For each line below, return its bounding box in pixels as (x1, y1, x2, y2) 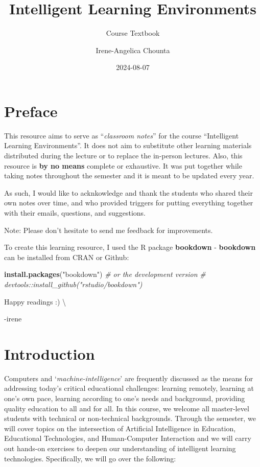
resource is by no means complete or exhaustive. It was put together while (4, 160, 242, 171)
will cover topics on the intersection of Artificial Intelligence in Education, (4, 423, 236, 433)
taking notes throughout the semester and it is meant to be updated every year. (4, 170, 254, 181)
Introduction (4, 343, 95, 364)
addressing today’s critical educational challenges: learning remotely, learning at (4, 383, 254, 393)
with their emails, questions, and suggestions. (4, 207, 146, 218)
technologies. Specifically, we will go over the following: (4, 453, 176, 463)
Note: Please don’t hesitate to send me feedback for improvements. (4, 224, 213, 235)
